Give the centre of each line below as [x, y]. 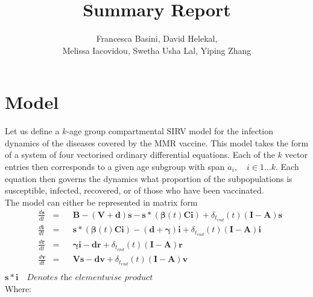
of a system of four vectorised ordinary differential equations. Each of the [140, 155]
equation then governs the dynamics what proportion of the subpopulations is [149, 178]
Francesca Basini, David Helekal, [157, 38]
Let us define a [32, 131]
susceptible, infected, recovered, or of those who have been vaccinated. [134, 190]
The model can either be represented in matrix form [101, 202]
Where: [18, 288]
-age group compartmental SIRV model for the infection [170, 131]
